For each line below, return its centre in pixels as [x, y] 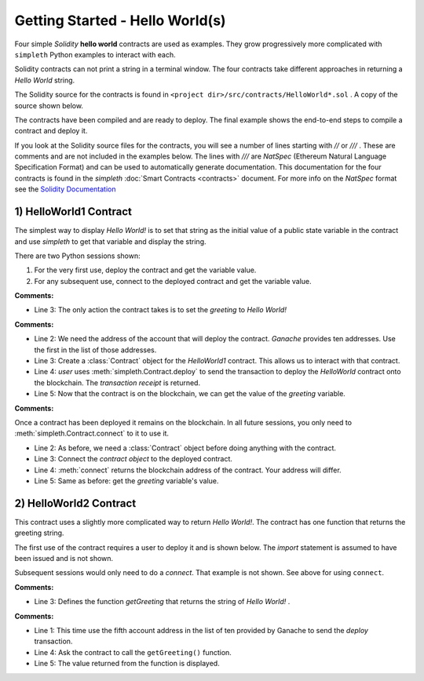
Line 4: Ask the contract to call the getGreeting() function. [133, 652]
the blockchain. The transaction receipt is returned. [117, 382]
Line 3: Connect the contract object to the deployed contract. [133, 459]
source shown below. [49, 105]
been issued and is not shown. [64, 559]
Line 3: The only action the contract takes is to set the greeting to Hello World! [160, 310]
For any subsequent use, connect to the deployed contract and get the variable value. [173, 281]
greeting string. [39, 533]
